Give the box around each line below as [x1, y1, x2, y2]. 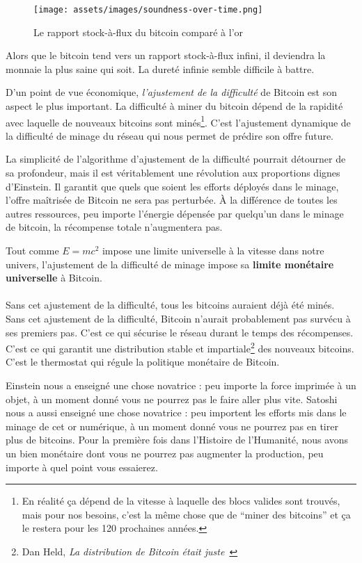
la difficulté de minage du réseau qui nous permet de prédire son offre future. [6, 128, 334, 142]
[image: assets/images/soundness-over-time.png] [33, 5, 263, 15]
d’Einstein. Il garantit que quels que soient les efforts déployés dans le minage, [6, 179, 339, 193]
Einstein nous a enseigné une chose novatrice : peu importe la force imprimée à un [6, 378, 356, 393]
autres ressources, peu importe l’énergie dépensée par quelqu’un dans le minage [6, 206, 344, 220]
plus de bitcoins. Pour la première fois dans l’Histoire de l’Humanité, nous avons [6, 432, 349, 447]
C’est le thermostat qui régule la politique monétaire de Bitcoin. [6, 354, 280, 369]
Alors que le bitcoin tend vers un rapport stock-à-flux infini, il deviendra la [6, 48, 326, 63]
